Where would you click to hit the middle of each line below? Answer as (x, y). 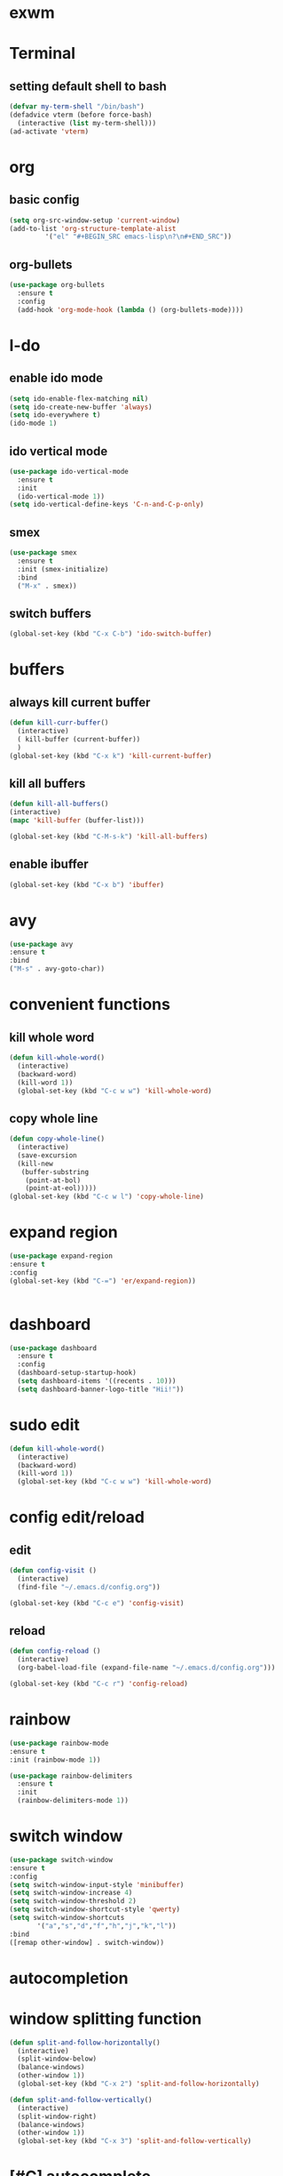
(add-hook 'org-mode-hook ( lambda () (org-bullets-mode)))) (130, 309)
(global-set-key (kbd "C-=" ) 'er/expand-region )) (103, 1281)
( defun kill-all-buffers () (59, 804)
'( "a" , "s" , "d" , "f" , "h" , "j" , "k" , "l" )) (106, 1926)
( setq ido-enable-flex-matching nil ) (79, 398)
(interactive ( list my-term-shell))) (87, 123)
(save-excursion (47, 1155)
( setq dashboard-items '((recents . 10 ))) (97, 1381)
